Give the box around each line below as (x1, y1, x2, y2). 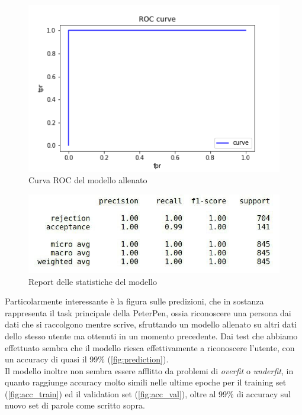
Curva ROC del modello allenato (28, 174, 147, 186)
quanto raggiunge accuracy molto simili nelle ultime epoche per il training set (5, 376, 287, 388)
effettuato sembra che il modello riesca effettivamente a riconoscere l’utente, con (5, 341, 295, 354)
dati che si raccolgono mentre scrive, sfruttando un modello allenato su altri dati (5, 318, 297, 330)
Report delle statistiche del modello (28, 275, 157, 287)
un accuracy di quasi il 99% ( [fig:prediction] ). (5, 353, 169, 365)
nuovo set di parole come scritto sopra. (5, 399, 145, 411)
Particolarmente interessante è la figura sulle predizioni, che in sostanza (5, 295, 264, 307)
